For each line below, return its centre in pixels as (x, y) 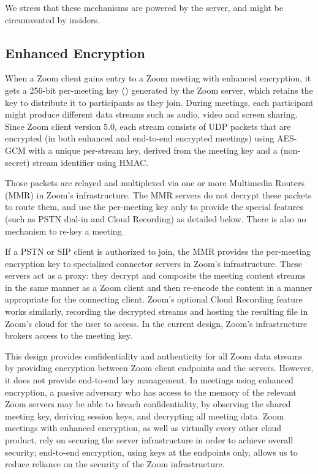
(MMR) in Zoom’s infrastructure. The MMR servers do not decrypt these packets (158, 194)
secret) (17, 162)
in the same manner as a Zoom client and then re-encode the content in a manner (159, 287)
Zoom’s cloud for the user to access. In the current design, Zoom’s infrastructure (156, 323)
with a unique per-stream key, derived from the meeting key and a (153, 150)
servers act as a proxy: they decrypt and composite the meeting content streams (155, 275)
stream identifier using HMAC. (91, 162)
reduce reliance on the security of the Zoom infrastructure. (115, 464)
